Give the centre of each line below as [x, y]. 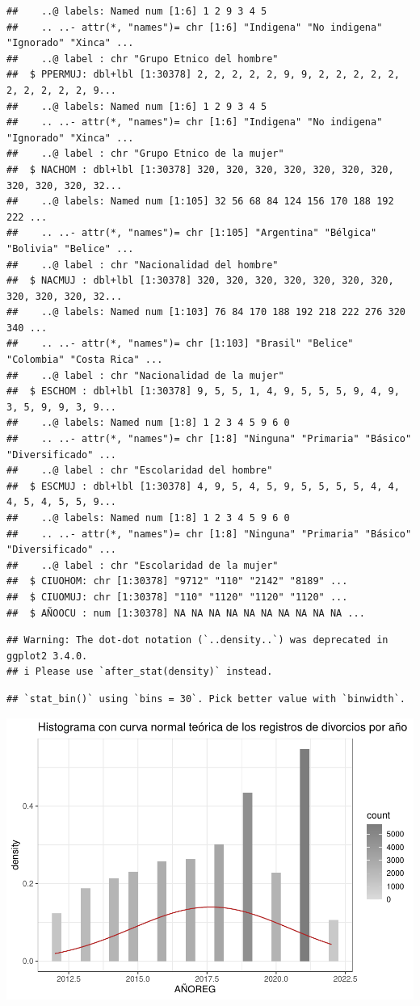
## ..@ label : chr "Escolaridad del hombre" [140, 471]
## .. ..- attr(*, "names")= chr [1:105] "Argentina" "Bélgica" [192, 233]
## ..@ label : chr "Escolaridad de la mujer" [143, 565]
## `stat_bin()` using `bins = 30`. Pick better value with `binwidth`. [206, 699]
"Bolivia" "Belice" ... [70, 248]
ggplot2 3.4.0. [47, 656]
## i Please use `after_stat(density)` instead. [140, 672]
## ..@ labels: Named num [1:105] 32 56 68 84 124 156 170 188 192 [200, 202]
